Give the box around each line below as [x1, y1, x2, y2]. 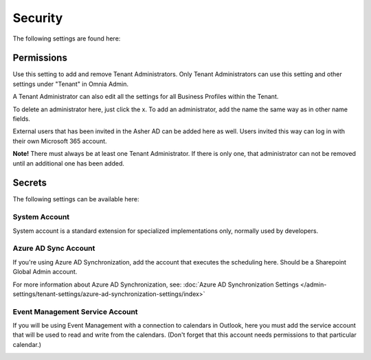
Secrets [12, 177, 47, 189]
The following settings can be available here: [12, 195, 140, 203]
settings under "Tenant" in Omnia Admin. [12, 80, 129, 88]
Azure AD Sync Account [12, 244, 95, 254]
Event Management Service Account [12, 306, 138, 316]
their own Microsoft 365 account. [12, 137, 107, 145]
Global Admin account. [12, 268, 78, 276]
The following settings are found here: [12, 34, 121, 43]
